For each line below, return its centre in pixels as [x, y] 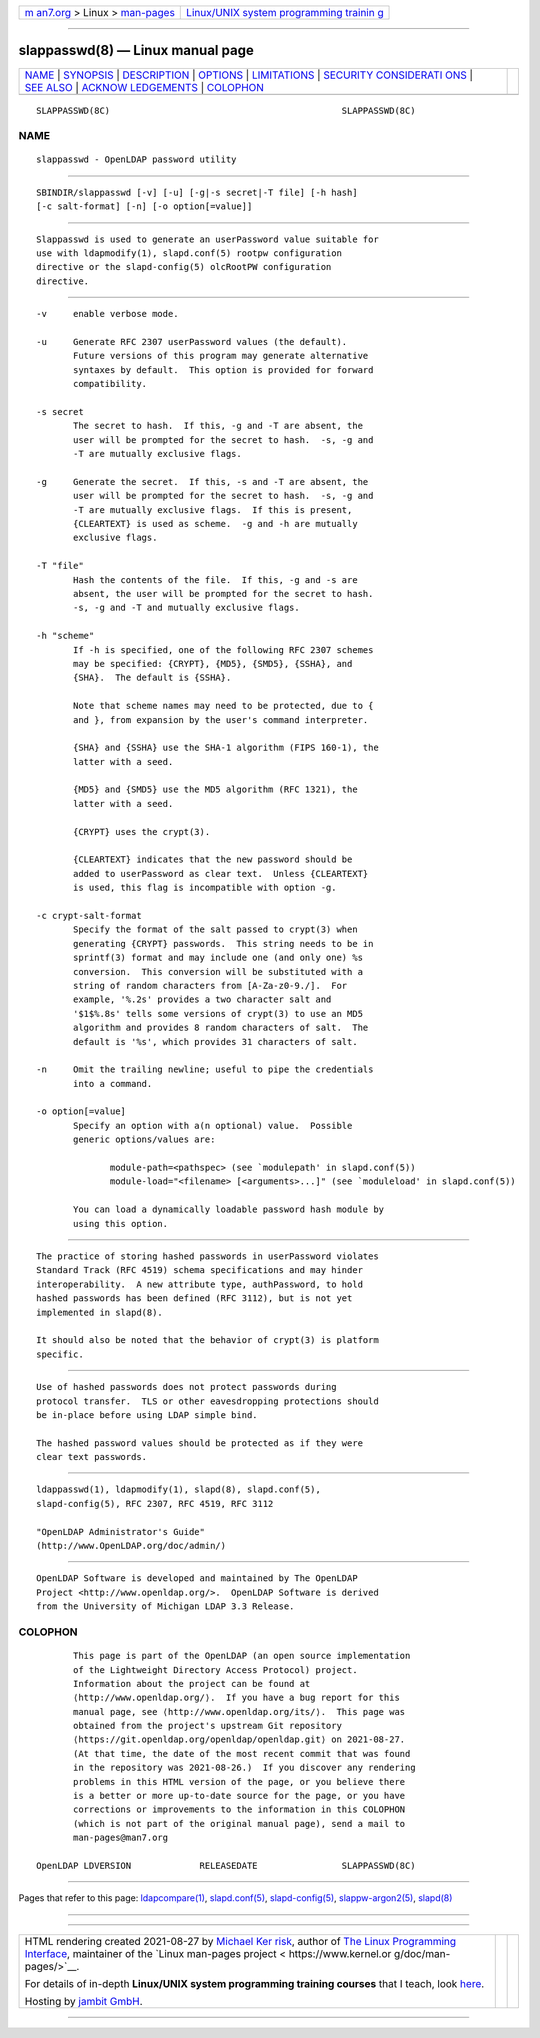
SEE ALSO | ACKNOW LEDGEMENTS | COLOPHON [144, 87]
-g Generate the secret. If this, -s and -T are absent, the [202, 481]
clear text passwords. [92, 1457]
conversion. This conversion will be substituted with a [218, 971]
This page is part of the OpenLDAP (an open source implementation [242, 1656]
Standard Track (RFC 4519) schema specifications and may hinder [200, 1270]
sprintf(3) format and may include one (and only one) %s [218, 958]
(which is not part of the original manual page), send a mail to [239, 1823]
